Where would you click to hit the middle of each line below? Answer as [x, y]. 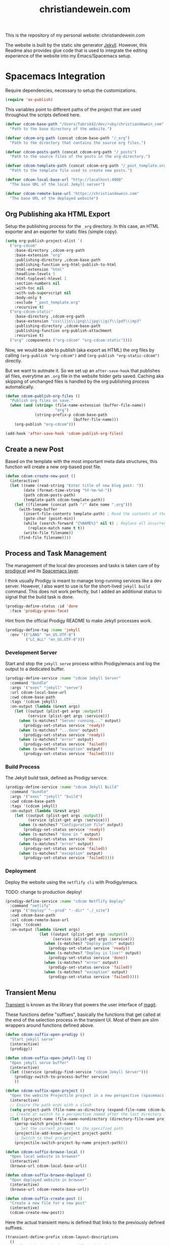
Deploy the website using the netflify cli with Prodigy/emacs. [72, 882]
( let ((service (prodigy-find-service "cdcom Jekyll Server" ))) [79, 1072]
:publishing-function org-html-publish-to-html [65, 265]
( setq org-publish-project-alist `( [44, 241]
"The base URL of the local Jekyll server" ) [57, 184]
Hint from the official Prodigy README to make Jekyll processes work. [79, 621]
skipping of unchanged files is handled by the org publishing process [77, 381]
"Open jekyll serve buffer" [39, 1063]
